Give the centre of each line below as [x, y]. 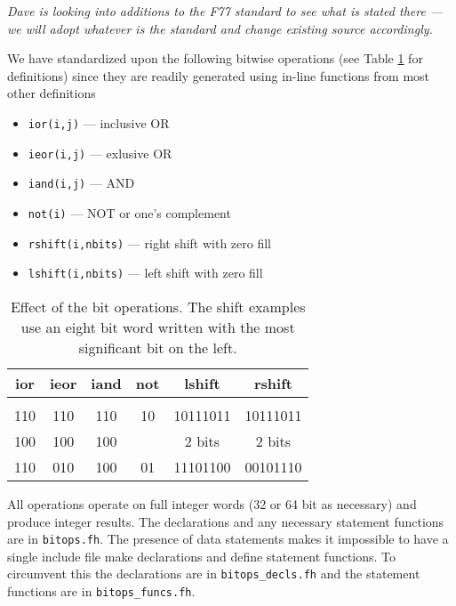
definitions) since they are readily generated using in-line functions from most [219, 75]
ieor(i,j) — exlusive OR [100, 153]
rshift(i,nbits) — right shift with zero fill [150, 242]
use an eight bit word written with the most [158, 327]
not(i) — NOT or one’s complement [129, 212]
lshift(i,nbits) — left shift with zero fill [145, 273]
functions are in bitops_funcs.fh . [101, 591]
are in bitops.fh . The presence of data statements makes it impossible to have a [228, 539]
